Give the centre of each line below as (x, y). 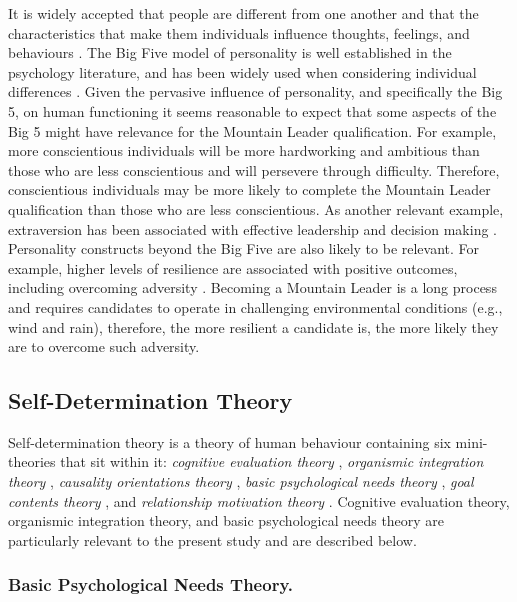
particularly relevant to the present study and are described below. (212, 539)
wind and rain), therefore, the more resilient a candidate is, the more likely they (253, 326)
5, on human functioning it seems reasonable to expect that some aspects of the (252, 110)
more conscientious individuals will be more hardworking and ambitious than (244, 150)
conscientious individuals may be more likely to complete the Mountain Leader (249, 189)
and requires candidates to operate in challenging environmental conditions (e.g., (255, 306)
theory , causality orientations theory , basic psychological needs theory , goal (241, 481)
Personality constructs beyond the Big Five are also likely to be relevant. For (244, 248)
